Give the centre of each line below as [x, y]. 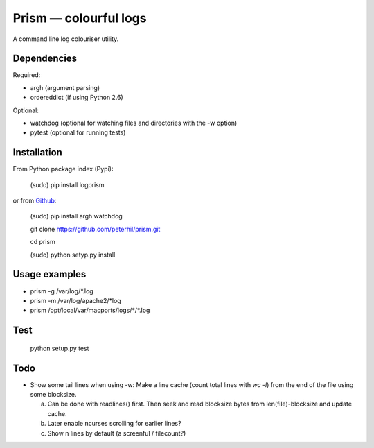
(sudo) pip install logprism [67, 184]
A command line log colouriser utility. [66, 39]
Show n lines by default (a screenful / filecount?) [117, 433]
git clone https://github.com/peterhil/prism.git [95, 229]
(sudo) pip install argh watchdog [76, 216]
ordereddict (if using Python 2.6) [77, 98]
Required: [27, 75]
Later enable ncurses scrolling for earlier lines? [114, 424]
